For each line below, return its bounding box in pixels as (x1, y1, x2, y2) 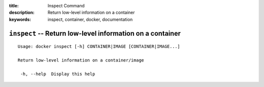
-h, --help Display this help (20, 71, 95, 77)
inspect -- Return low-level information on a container (9, 29, 181, 38)
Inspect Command (47, 3, 85, 8)
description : (9, 10, 35, 16)
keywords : (9, 16, 31, 22)
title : (9, 3, 19, 8)
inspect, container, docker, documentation (47, 16, 133, 22)
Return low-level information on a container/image (18, 57, 144, 63)
